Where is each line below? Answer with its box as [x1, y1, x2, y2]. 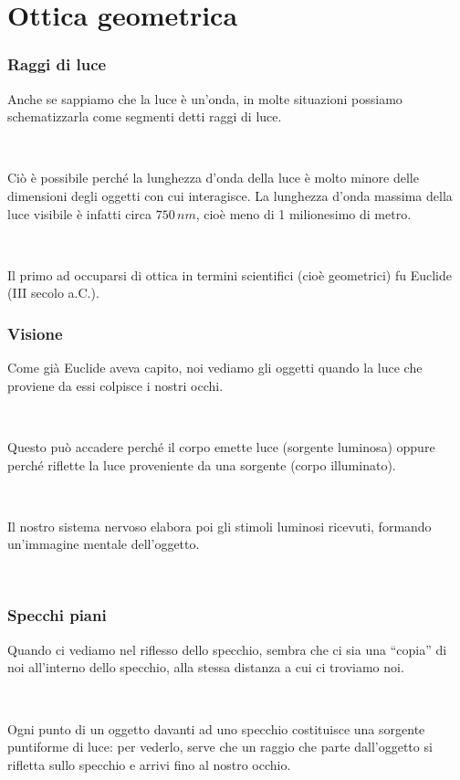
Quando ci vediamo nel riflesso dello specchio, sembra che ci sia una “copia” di [7, 639, 447, 659]
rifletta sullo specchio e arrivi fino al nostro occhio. [7, 754, 291, 774]
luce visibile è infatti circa [7, 204, 152, 223]
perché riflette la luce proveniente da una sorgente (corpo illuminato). [7, 455, 396, 474]
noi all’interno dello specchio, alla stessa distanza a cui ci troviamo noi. [7, 658, 404, 677]
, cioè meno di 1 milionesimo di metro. [195, 204, 412, 223]
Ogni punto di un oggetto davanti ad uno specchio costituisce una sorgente [7, 719, 425, 738]
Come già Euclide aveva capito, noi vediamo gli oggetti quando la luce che [7, 358, 423, 377]
